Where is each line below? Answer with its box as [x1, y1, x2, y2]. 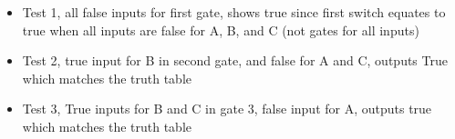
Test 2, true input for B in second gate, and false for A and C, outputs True [22, 51, 448, 70]
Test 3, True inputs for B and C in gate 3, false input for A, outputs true [22, 99, 432, 118]
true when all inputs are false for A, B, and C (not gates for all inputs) [22, 20, 419, 39]
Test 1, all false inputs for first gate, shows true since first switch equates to [22, 3, 446, 21]
